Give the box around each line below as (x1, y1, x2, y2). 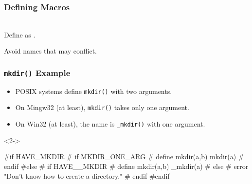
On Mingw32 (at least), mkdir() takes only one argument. (15, 102, 189, 112)
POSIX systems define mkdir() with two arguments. (15, 86, 172, 96)
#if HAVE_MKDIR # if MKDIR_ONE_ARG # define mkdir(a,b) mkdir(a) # (4, 151, 244, 162)
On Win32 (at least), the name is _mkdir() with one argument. (15, 119, 205, 129)
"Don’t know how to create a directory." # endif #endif (4, 170, 170, 181)
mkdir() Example (4, 66, 71, 78)
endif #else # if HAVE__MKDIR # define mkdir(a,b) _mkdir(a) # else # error (4, 161, 249, 171)
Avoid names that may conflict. (4, 46, 97, 56)
